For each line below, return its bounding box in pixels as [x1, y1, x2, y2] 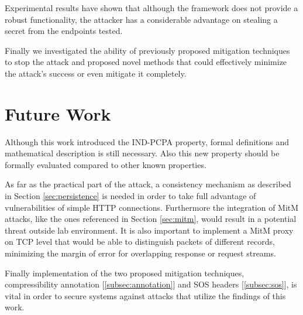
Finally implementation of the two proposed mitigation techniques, [5, 266, 245, 279]
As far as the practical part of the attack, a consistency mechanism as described [5, 178, 291, 190]
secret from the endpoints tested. [5, 25, 123, 37]
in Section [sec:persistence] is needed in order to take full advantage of [5, 190, 256, 202]
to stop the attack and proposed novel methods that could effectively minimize [5, 56, 287, 68]
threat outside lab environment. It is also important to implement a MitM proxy [5, 224, 294, 236]
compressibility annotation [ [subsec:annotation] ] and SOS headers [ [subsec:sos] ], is [5, 278, 297, 290]
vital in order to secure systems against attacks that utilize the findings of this [5, 289, 286, 302]
